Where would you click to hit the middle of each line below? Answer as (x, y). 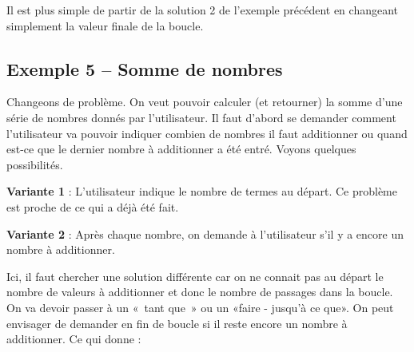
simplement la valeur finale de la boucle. (105, 25)
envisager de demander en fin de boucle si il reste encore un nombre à (177, 323)
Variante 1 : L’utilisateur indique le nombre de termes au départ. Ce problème (202, 191)
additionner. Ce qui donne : (74, 339)
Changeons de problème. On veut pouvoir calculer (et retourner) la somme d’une (205, 102)
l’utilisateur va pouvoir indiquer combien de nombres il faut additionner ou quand (207, 133)
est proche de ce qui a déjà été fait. (93, 206)
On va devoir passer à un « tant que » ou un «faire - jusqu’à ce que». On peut (200, 307)
